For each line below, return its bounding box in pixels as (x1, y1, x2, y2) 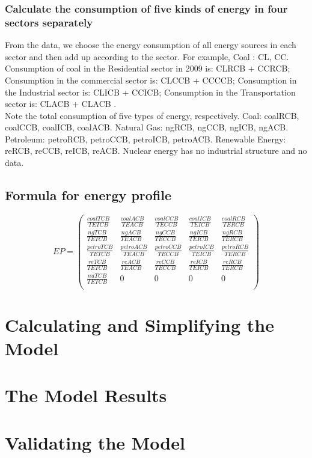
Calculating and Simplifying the (5, 312, 275, 337)
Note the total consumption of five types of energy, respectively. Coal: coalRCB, (5, 109, 299, 121)
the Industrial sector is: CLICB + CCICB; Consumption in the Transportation (5, 85, 296, 98)
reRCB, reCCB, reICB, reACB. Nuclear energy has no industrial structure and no (5, 144, 307, 157)
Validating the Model (5, 430, 185, 454)
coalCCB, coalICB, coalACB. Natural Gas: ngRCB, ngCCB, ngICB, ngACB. (5, 121, 289, 133)
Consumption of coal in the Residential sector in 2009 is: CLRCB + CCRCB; (5, 62, 290, 75)
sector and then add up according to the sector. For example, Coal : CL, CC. (5, 50, 289, 63)
